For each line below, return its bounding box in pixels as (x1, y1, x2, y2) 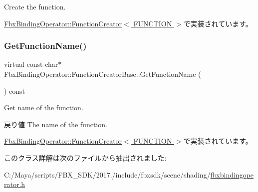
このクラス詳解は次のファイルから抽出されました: (4, 152, 167, 163)
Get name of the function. (4, 102, 83, 113)
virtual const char (4, 59, 58, 69)
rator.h (4, 179, 25, 190)
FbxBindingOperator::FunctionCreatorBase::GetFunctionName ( (4, 69, 201, 79)
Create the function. (4, 1, 66, 11)
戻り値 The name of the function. (4, 119, 107, 129)
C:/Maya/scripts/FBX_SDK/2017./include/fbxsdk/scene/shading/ (4, 169, 211, 180)
